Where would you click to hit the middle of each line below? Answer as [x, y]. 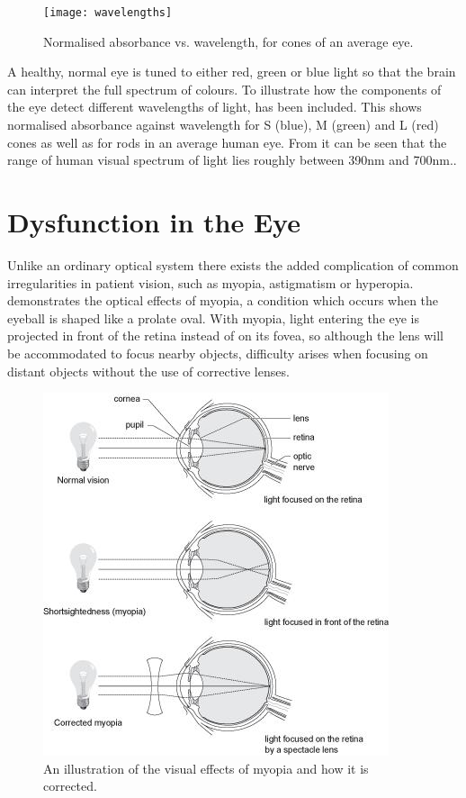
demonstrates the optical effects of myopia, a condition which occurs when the [223, 300]
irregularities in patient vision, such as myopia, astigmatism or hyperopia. [211, 282]
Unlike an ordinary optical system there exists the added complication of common [233, 264]
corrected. [70, 786]
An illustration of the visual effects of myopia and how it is [206, 768]
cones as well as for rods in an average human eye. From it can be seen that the [227, 142]
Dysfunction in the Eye [154, 222]
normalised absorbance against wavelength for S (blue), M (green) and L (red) [223, 125]
